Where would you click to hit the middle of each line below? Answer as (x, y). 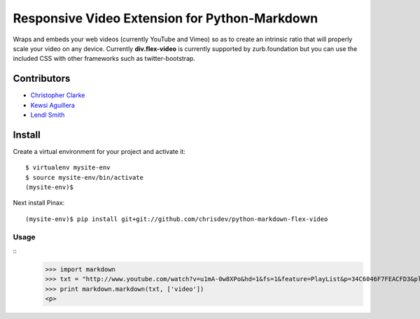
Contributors (42, 79)
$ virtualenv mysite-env (68, 168)
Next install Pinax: (39, 203)
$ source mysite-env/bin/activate (84, 177)
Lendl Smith (48, 115)
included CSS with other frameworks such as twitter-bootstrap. (104, 59)
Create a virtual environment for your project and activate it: (99, 151)
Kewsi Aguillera (52, 105)
